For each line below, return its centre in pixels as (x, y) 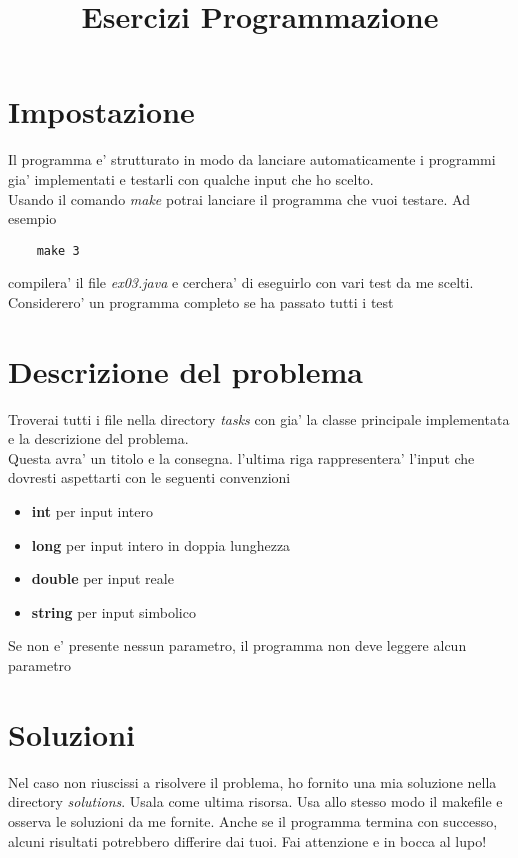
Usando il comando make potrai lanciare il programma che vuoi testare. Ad (239, 198)
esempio (32, 218)
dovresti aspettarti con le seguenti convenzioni (149, 477)
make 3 (58, 250)
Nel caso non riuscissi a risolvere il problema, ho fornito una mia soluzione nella (252, 781)
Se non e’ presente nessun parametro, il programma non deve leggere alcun (237, 645)
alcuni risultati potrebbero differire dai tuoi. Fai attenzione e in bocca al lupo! (247, 840)
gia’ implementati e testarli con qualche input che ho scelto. (191, 178)
